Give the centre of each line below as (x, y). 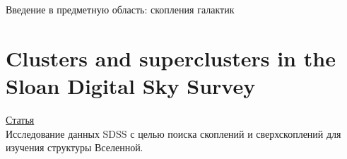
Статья (20, 119)
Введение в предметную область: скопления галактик (120, 9)
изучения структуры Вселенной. (75, 147)
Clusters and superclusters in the (171, 58)
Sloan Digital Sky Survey (131, 85)
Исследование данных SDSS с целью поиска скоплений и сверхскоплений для (173, 133)
